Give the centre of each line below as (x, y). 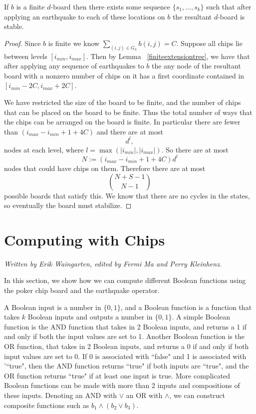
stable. (14, 26)
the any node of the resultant (196, 66)
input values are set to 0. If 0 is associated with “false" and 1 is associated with (125, 356)
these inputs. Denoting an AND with (61, 395)
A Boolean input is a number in (53, 307)
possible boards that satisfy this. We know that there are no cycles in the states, (127, 195)
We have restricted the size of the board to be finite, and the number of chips (123, 102)
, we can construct (197, 395)
